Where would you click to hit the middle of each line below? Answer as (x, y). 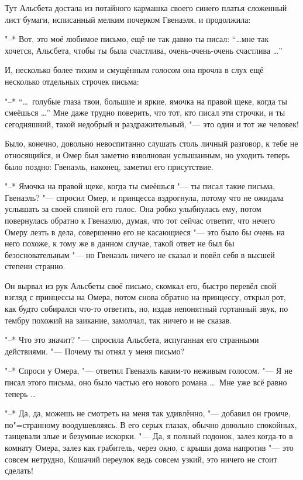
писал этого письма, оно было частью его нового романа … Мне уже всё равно (146, 382)
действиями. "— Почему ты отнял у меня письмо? (95, 351)
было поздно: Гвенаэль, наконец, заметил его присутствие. (109, 166)
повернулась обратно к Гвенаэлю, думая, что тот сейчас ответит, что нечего (140, 220)
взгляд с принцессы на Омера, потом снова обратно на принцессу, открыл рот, (145, 297)
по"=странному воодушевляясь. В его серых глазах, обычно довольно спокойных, (151, 424)
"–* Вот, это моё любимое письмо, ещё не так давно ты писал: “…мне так (137, 39)
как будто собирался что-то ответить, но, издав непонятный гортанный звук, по (147, 309)
